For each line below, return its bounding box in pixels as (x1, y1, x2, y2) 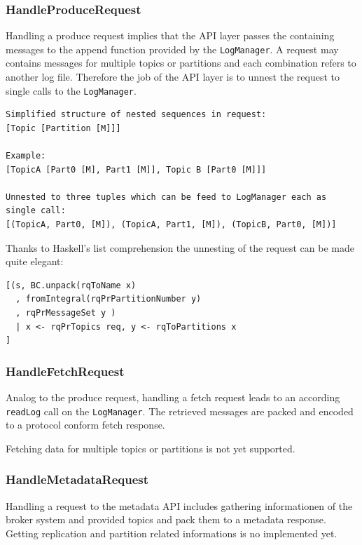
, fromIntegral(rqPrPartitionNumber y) (15, 294, 202, 304)
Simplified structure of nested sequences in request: (6, 109, 267, 120)
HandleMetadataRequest (6, 471, 149, 488)
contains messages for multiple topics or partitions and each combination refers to (6, 55, 356, 70)
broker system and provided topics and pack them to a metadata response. (6, 512, 326, 527)
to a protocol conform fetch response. (6, 417, 165, 432)
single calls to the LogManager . (6, 83, 137, 97)
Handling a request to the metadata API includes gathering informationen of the (6, 498, 353, 513)
